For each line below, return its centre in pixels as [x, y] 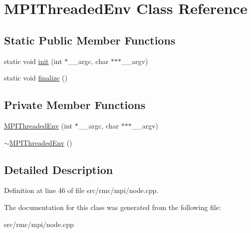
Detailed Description [59, 169]
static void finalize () [36, 78]
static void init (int [33, 61]
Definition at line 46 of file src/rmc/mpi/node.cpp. [81, 190]
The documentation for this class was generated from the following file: [113, 207]
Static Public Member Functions [90, 40]
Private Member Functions [75, 105]
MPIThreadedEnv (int [38, 125]
